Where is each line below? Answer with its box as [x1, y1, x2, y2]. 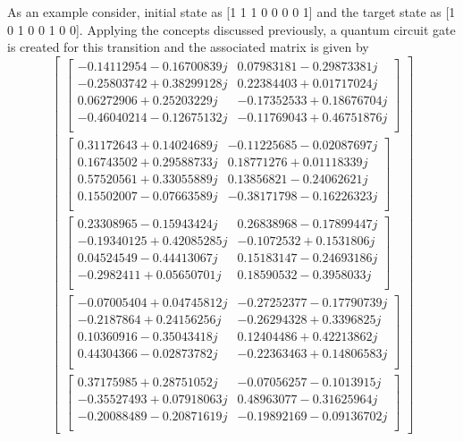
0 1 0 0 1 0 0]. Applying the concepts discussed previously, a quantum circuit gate [7, 20, 456, 38]
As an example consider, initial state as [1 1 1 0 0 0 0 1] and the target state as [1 [7, 3, 456, 21]
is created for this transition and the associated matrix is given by [7, 38, 369, 56]
